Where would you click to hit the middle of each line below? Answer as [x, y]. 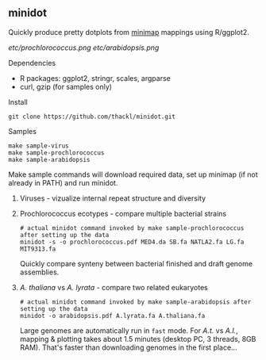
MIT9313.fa [38, 249]
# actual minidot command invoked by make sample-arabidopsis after [135, 302]
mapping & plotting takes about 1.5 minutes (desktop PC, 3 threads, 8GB [138, 339]
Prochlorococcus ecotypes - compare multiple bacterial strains [123, 213]
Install [18, 101]
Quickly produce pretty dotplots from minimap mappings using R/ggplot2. [129, 32]
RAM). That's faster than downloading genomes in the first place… [128, 347]
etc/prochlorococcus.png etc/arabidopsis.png [84, 48]
